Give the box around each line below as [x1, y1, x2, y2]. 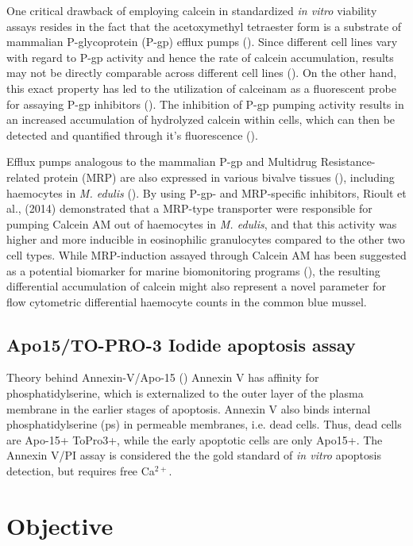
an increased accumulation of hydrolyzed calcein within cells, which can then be [6, 111, 396, 128]
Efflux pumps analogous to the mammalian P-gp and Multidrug [6, 153, 318, 170]
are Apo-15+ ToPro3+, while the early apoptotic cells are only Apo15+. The [6, 431, 383, 448]
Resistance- [320, 153, 376, 170]
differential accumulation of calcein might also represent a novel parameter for [6, 278, 386, 294]
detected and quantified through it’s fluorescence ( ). [6, 126, 258, 143]
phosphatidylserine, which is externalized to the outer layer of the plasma [6, 385, 364, 402]
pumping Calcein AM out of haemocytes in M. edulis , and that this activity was [6, 215, 397, 232]
